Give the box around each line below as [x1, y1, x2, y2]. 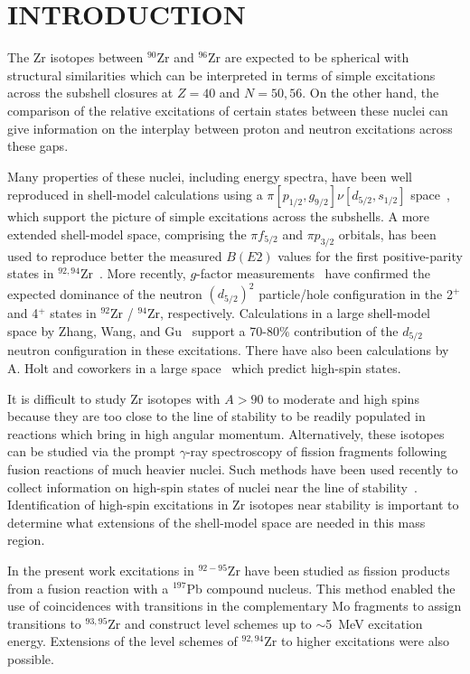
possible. [7, 649, 54, 668]
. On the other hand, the [302, 83, 439, 102]
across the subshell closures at [7, 83, 174, 102]
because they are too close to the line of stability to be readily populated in [7, 407, 426, 426]
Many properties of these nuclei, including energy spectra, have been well [7, 166, 412, 185]
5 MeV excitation [325, 613, 423, 632]
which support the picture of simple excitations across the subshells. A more [7, 207, 430, 226]
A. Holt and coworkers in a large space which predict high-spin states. [7, 359, 401, 377]
